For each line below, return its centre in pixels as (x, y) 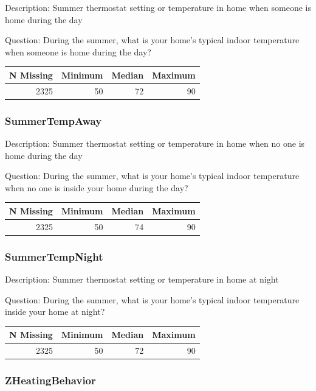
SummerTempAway (53, 120)
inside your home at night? (55, 312)
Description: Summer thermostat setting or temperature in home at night (142, 279)
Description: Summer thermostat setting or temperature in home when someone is (158, 7)
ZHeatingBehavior (50, 380)
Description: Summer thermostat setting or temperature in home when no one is (155, 143)
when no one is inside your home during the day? (97, 187)
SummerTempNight (54, 256)
